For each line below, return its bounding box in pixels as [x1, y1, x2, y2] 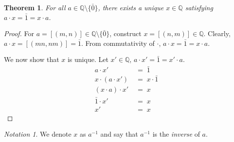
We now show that [4, 54, 59, 64]
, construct [109, 28, 142, 39]
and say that [100, 129, 138, 139]
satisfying [185, 2, 213, 12]
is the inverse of [152, 129, 200, 139]
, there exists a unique [98, 2, 164, 12]
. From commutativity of [81, 38, 155, 48]
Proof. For [4, 28, 35, 39]
